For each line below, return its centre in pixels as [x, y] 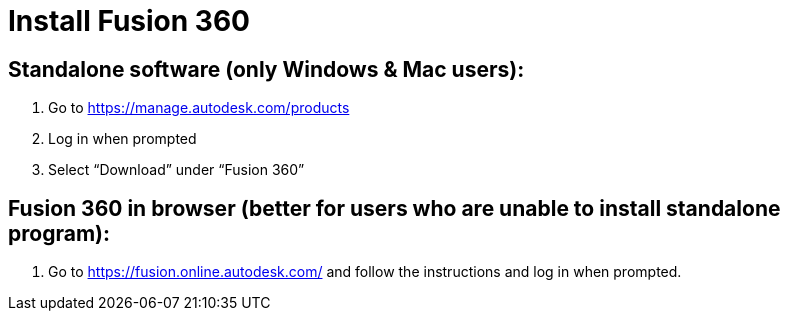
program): [59, 233]
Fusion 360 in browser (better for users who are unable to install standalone [394, 208]
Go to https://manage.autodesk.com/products [199, 108]
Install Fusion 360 [129, 21]
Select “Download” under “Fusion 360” [176, 170]
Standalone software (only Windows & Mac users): [266, 69]
